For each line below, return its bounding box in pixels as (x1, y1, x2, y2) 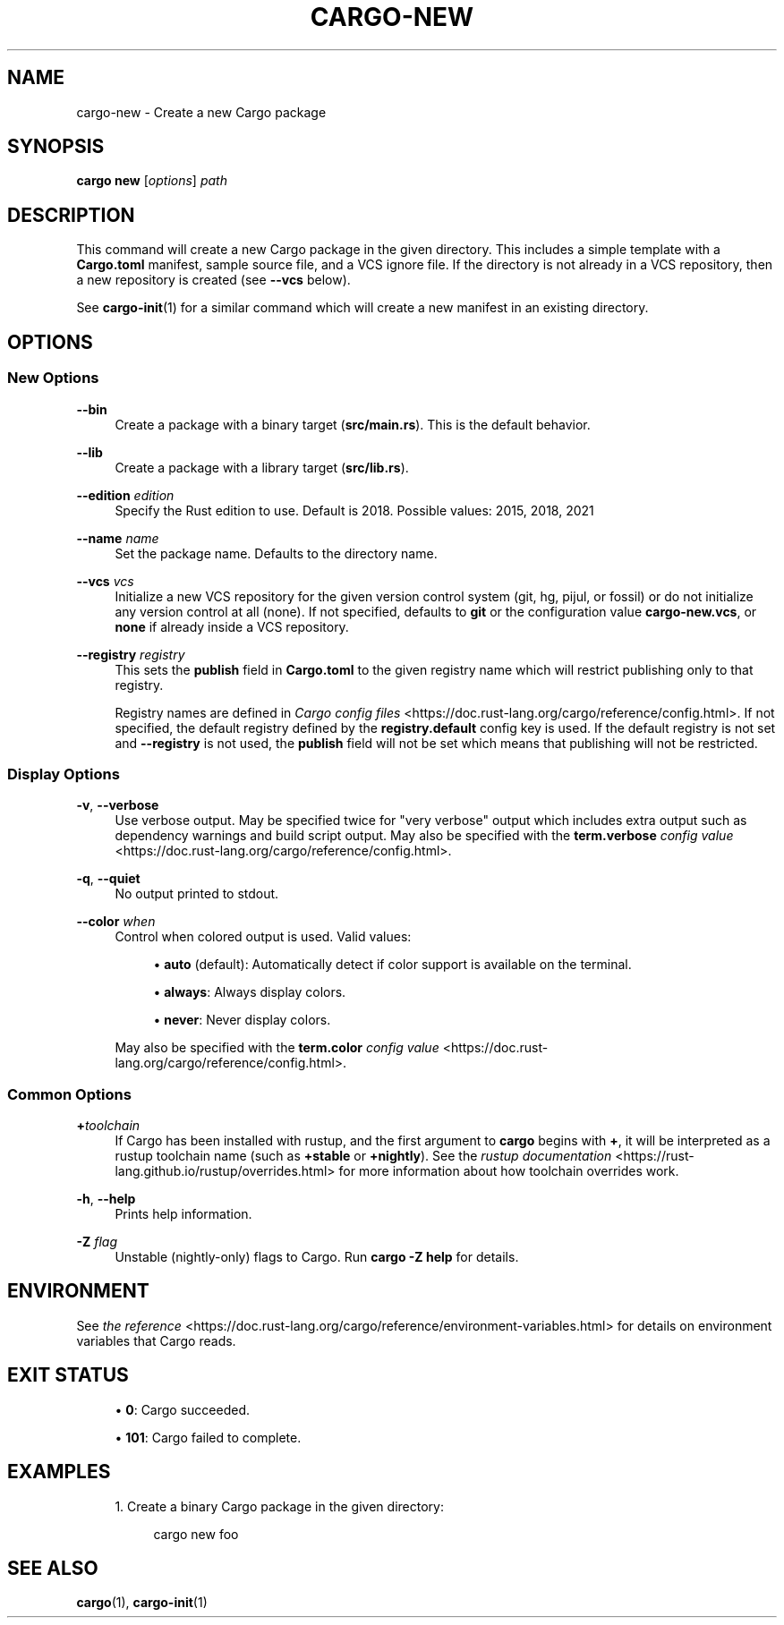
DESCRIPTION (7, 203, 135, 226)
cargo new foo (153, 1526, 239, 1542)
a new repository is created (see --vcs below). (76, 272, 351, 288)
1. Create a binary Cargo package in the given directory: (115, 1498, 444, 1514)
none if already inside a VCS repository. (115, 618, 349, 634)
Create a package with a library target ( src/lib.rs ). (115, 459, 409, 475)
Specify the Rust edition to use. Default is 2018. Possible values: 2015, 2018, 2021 (115, 502, 594, 518)
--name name (76, 530, 159, 546)
